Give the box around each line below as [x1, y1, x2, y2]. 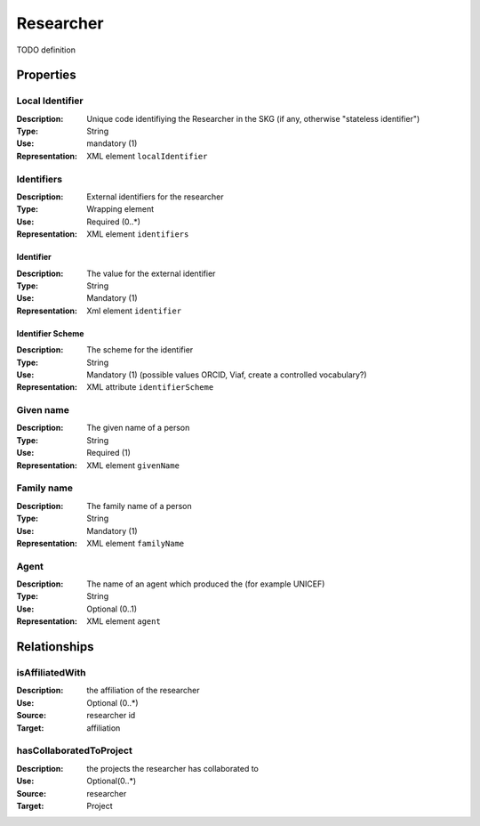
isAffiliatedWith [16, 667, 86, 679]
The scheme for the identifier [86, 344, 194, 355]
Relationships [16, 639, 94, 654]
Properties [16, 68, 76, 83]
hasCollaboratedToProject [16, 744, 132, 757]
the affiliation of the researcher [86, 685, 200, 696]
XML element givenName [86, 459, 180, 471]
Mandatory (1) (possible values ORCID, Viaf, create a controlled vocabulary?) [86, 369, 368, 380]
